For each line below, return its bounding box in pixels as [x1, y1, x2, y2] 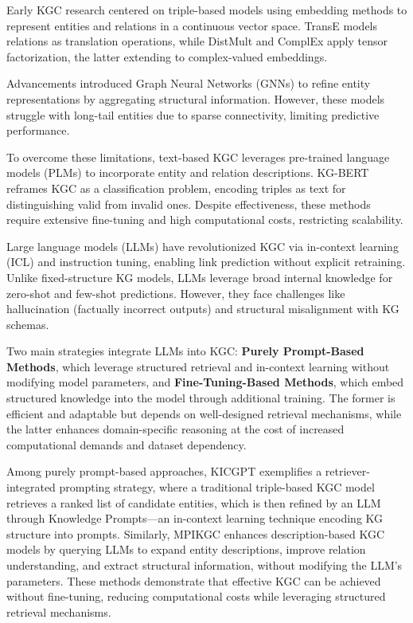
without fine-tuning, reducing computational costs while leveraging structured [6, 588, 386, 605]
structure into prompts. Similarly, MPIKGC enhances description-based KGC [6, 525, 385, 542]
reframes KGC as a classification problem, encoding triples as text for [6, 179, 346, 196]
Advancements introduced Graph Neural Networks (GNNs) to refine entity [6, 75, 371, 92]
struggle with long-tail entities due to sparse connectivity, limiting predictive [6, 106, 380, 123]
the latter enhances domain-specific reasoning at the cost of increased [6, 421, 345, 437]
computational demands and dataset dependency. [6, 436, 247, 453]
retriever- [325, 463, 370, 480]
